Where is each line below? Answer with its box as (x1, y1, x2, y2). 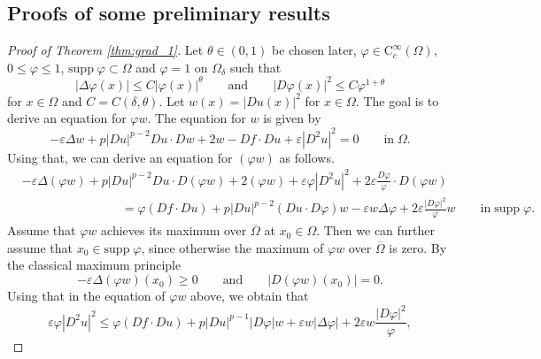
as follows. (279, 148, 335, 166)
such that (229, 57, 282, 76)
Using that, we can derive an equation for (7, 148, 233, 166)
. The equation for (147, 109, 246, 127)
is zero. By (389, 238, 447, 256)
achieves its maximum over (101, 221, 247, 240)
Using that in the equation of (7, 286, 166, 305)
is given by (263, 109, 321, 127)
